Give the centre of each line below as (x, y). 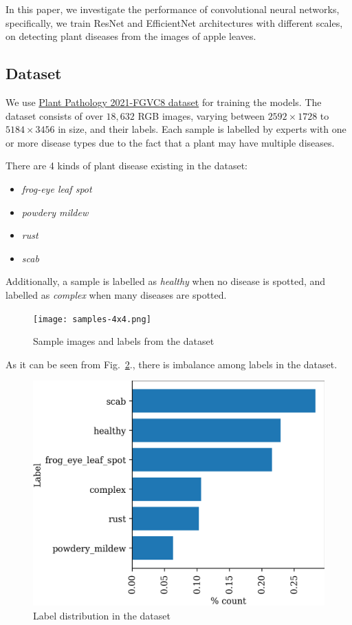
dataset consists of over (54, 115)
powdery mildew (55, 212)
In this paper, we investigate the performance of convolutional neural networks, (173, 9)
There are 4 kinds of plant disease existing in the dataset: (127, 166)
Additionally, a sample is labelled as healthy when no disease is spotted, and (166, 281)
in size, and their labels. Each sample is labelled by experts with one (202, 129)
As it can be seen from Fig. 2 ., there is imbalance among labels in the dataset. (172, 364)
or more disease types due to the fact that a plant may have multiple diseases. (170, 142)
